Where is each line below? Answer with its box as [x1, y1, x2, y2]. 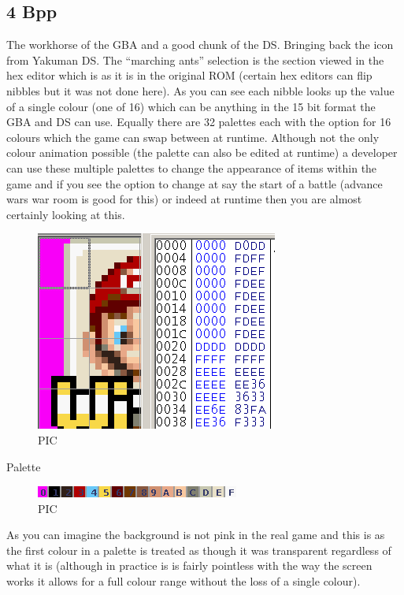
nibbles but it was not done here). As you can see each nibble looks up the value [6, 82, 395, 99]
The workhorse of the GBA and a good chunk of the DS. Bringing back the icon [6, 36, 394, 53]
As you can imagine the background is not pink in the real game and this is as [6, 526, 385, 543]
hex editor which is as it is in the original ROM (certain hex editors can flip [6, 67, 372, 84]
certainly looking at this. [6, 206, 125, 222]
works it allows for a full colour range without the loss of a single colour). [6, 573, 361, 589]
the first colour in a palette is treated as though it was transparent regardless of [6, 541, 391, 558]
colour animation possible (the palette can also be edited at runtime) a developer [6, 144, 398, 161]
